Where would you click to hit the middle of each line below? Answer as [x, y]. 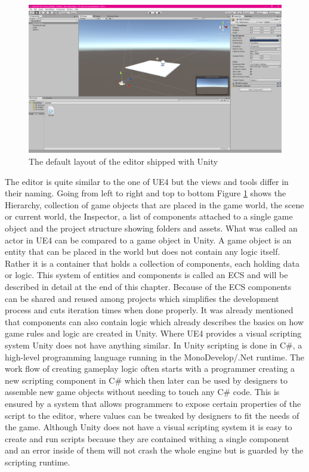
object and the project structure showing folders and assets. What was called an [151, 228]
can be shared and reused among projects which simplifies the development [142, 298]
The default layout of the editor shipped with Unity [123, 161]
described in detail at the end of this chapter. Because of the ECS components [148, 286]
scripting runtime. [38, 462]
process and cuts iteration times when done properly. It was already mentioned [149, 310]
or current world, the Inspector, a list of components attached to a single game [149, 216]
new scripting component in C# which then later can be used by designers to [146, 380]
